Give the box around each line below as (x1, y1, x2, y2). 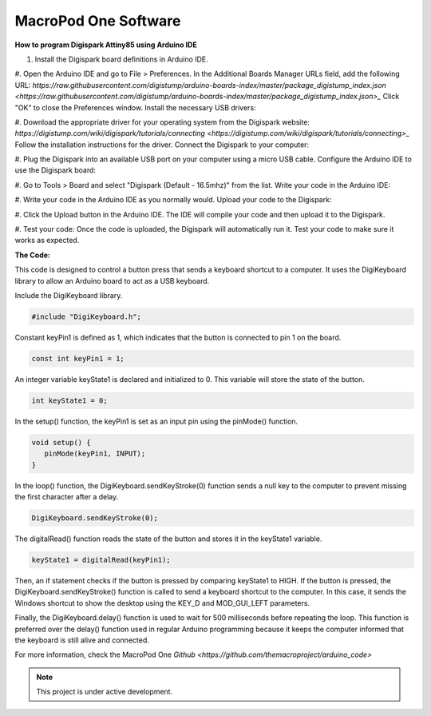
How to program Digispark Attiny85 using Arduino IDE (14, 40, 197, 50)
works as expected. (14, 236, 80, 245)
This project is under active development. (36, 687, 173, 697)
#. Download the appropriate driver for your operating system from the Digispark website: (14, 117, 310, 127)
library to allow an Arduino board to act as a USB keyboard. (14, 276, 210, 285)
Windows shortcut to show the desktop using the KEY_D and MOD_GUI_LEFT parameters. (14, 598, 310, 607)
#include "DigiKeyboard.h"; (31, 312, 141, 321)
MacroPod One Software (14, 12, 181, 30)
